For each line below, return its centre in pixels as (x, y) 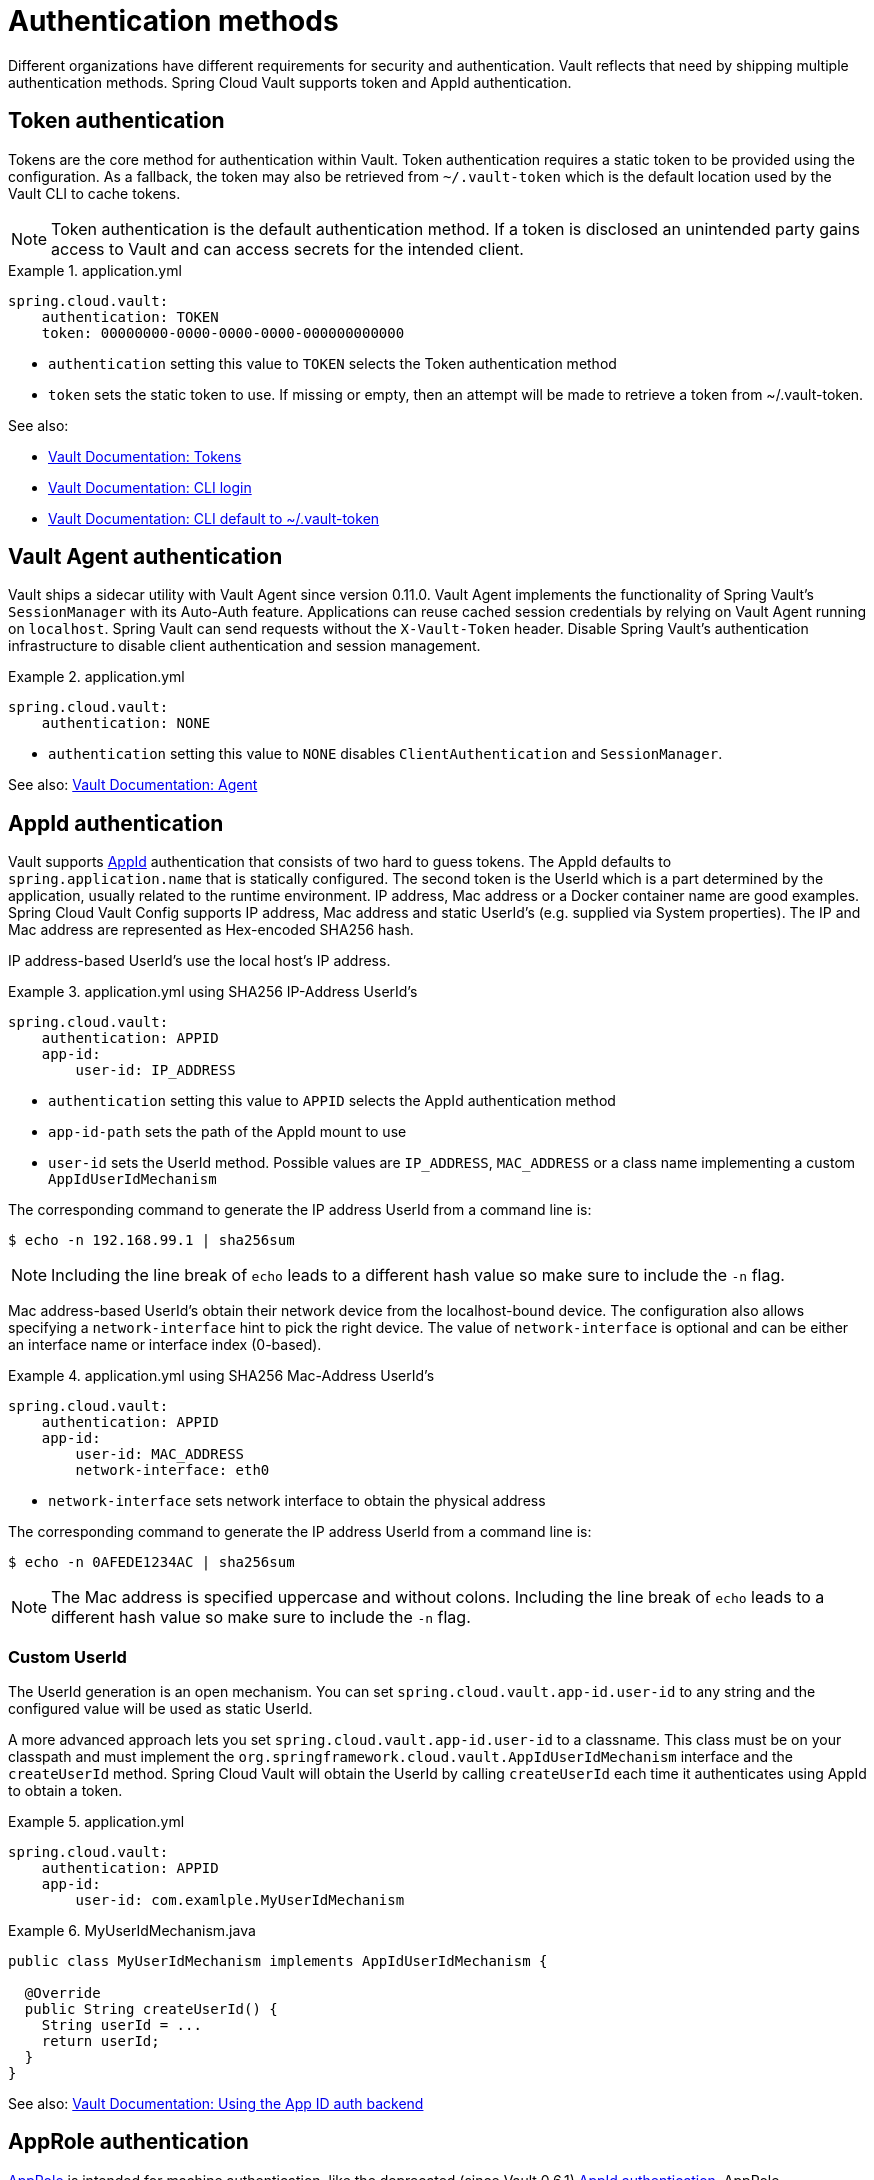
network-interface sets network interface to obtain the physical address (297, 1501)
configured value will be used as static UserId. (160, 1709)
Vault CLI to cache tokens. (94, 193)
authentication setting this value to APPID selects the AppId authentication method (332, 1101)
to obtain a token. (65, 1791)
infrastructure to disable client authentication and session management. (244, 646)
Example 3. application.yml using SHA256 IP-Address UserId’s (213, 992)
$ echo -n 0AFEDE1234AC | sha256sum (151, 1562)
